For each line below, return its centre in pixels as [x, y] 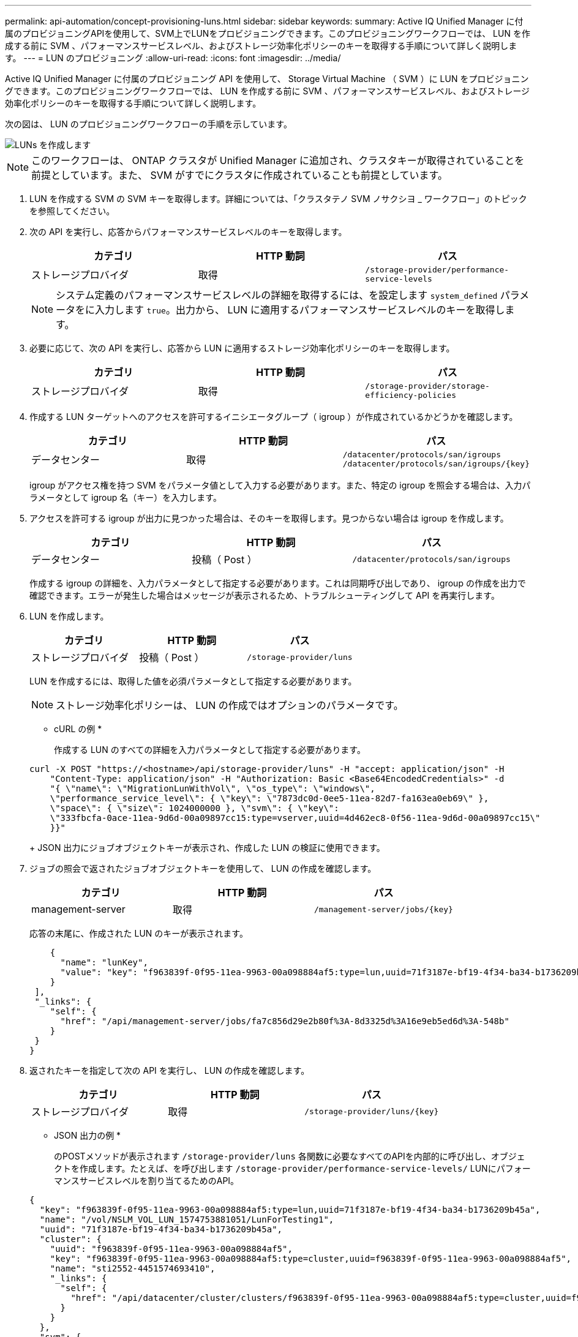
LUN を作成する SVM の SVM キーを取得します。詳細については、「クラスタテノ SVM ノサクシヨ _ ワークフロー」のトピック [278, 199]
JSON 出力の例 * [88, 1135]
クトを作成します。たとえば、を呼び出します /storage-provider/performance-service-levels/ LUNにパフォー [292, 1168]
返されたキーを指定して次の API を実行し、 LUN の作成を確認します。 [170, 1070]
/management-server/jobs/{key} [383, 909]
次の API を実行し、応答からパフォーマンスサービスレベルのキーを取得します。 [188, 232]
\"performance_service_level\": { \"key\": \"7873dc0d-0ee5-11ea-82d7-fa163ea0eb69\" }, [269, 798]
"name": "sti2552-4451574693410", [133, 1268]
